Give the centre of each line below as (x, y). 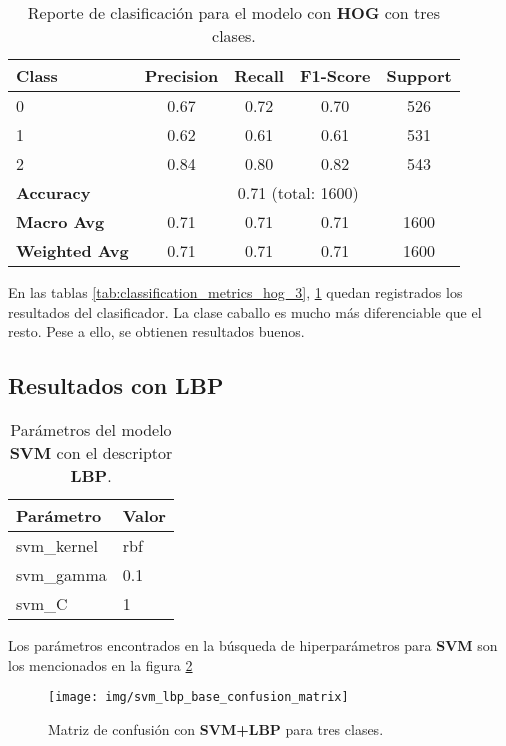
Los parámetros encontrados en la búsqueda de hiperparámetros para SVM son (253, 644)
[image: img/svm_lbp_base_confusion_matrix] (198, 697)
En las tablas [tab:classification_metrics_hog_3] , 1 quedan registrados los (235, 292)
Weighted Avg (72, 250)
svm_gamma (61, 574)
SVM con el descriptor (91, 452)
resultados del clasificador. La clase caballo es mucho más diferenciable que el (245, 311)
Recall (259, 75)
